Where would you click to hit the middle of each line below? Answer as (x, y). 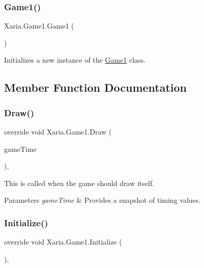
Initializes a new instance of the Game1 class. (75, 60)
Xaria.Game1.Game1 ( (39, 26)
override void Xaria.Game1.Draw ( (58, 131)
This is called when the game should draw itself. (79, 183)
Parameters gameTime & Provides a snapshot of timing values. (103, 200)
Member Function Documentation (96, 87)
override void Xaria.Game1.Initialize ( (63, 242)
